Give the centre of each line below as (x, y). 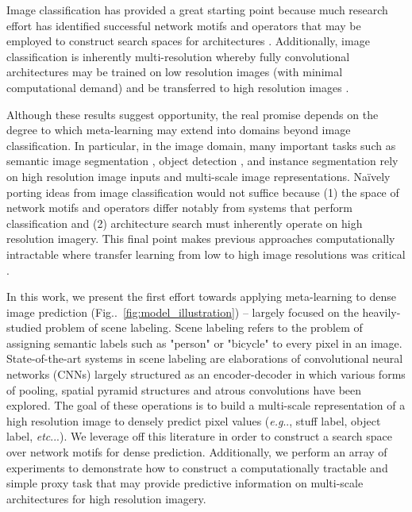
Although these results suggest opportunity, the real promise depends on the (193, 114)
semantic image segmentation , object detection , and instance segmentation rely (202, 161)
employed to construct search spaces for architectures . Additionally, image (188, 41)
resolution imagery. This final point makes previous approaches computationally (201, 239)
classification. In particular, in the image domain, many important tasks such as (201, 145)
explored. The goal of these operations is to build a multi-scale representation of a (206, 405)
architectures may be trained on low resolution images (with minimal (175, 72)
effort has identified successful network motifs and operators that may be (184, 25)
